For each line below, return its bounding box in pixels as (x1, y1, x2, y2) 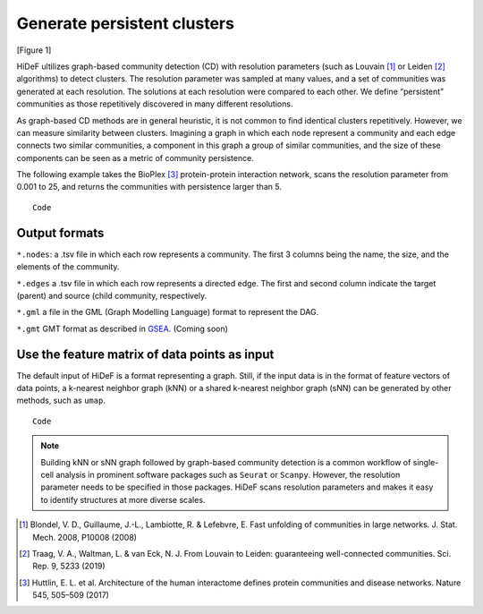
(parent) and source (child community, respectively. (16, 290, 208, 301)
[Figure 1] (16, 45, 52, 55)
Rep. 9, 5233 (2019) (32, 560, 106, 572)
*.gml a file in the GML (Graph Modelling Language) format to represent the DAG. (16, 307, 319, 318)
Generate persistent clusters (16, 13, 234, 33)
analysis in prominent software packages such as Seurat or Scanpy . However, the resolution (55, 469, 401, 480)
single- (412, 456, 439, 467)
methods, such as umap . (16, 395, 106, 406)
